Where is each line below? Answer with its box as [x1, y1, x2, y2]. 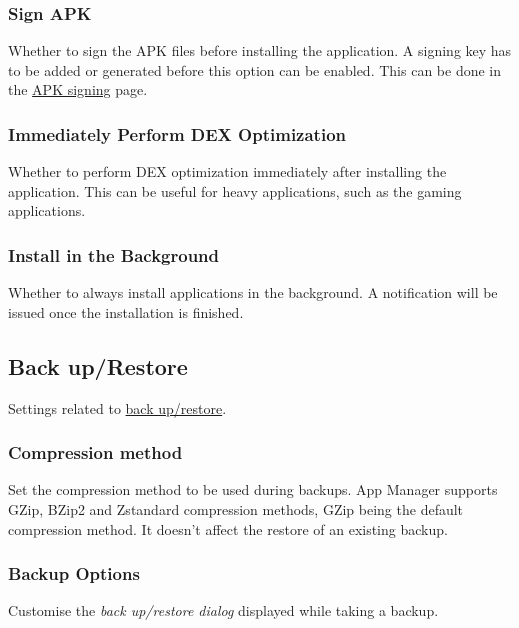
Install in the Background [8, 242, 219, 267]
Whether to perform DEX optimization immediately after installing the [8, 161, 447, 182]
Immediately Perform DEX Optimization [8, 121, 346, 146]
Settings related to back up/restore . [8, 397, 227, 418]
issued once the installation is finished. [8, 301, 244, 322]
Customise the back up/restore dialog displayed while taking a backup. [8, 600, 439, 621]
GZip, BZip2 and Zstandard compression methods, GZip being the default [8, 499, 464, 520]
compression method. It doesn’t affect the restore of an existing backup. [8, 518, 448, 539]
